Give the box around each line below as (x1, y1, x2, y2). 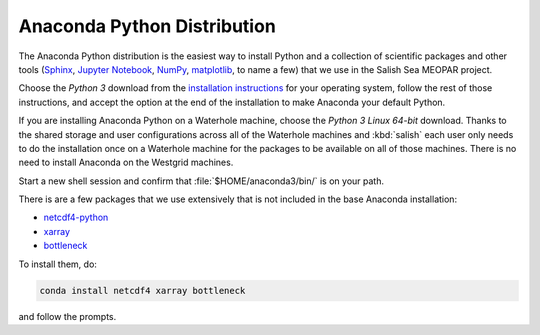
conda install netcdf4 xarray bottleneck (39, 285, 246, 296)
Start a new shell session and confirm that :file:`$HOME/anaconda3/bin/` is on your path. (18, 175, 385, 187)
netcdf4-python (43, 211, 109, 224)
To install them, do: (18, 258, 97, 270)
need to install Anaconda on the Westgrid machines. (18, 156, 234, 169)
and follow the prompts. (18, 310, 117, 322)
